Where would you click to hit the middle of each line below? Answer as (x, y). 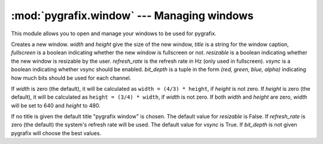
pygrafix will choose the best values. (56, 133)
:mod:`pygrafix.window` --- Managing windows (132, 16)
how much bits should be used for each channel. (71, 78)
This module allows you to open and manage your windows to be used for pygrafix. (114, 33)
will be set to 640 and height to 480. (56, 105)
